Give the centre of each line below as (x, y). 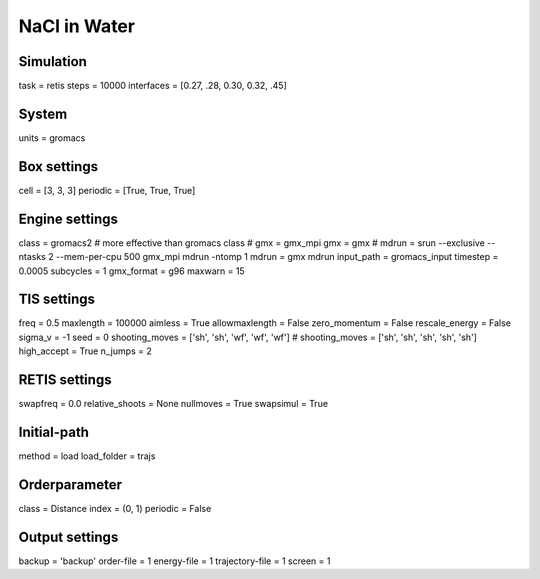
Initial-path (54, 431)
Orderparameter (70, 484)
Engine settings (68, 218)
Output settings (68, 536)
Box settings (58, 166)
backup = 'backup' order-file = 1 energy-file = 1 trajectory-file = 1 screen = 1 (174, 561)
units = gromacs (52, 137)
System (43, 113)
